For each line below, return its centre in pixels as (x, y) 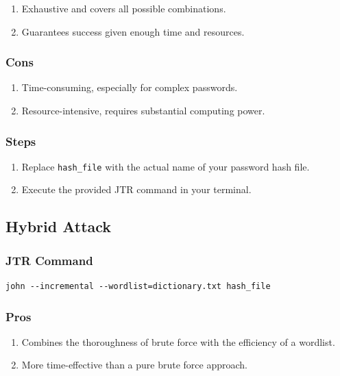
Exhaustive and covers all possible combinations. (124, 8)
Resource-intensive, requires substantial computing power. (143, 110)
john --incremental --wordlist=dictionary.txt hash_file (138, 287)
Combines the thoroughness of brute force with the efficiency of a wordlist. (178, 341)
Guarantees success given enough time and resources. (133, 31)
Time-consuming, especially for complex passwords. (130, 87)
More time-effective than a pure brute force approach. (134, 365)
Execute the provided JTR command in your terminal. (136, 189)
